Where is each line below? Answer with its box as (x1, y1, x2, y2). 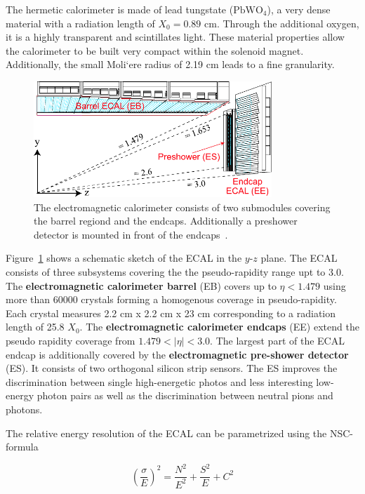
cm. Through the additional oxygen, (204, 15, 359, 30)
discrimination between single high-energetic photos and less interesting (6, 374, 313, 389)
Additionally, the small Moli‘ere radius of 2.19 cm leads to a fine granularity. (6, 57, 335, 72)
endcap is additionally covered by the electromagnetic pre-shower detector (6, 347, 349, 361)
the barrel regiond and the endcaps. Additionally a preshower (34, 213, 298, 228)
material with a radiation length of (6, 15, 155, 30)
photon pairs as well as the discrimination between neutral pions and (36, 388, 333, 403)
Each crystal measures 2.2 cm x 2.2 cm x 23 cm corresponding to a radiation (6, 305, 336, 320)
